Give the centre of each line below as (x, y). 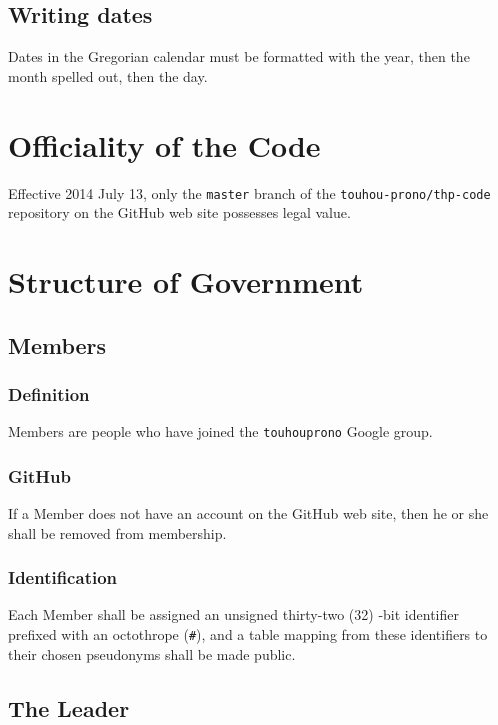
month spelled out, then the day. (108, 75)
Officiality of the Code (164, 144)
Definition (49, 393)
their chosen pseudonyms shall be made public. (152, 653)
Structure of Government (186, 280)
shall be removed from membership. (117, 532)
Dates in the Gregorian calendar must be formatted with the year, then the (239, 56)
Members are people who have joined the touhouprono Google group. (220, 431)
